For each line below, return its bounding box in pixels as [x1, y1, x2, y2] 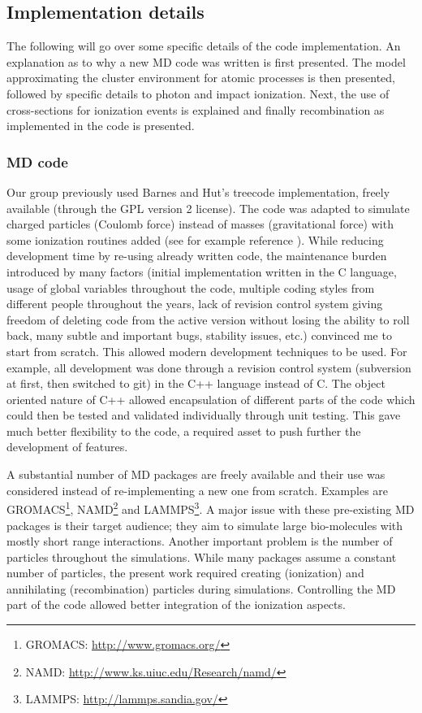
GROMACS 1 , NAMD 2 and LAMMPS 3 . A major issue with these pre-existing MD [6, 498, 415, 517]
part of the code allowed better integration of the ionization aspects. [6, 596, 346, 613]
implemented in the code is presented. [6, 117, 195, 134]
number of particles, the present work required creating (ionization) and [6, 564, 364, 581]
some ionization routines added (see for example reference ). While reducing [6, 231, 384, 248]
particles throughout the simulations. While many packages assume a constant [6, 548, 397, 565]
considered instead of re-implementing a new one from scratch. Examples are [6, 481, 389, 498]
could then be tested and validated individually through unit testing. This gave [6, 406, 401, 424]
